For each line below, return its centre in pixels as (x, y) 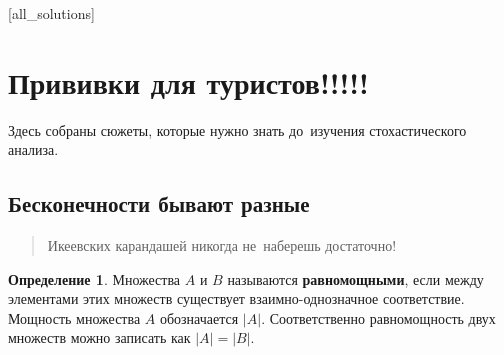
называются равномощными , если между (355, 278)
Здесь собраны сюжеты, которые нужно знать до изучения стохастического (237, 129)
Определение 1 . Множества (94, 278)
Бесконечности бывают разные (159, 203)
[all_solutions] (51, 13)
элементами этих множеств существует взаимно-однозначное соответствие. (236, 298)
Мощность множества (74, 317)
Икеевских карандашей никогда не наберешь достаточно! (222, 245)
